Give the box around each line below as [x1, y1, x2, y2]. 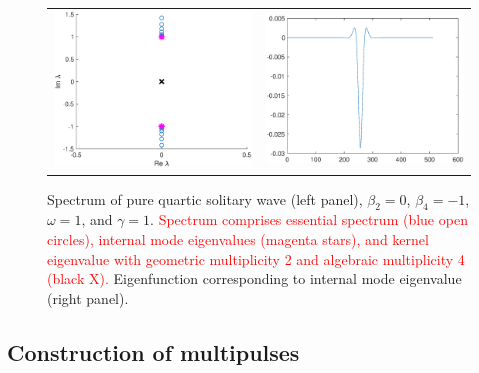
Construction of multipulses [7, 336, 300, 367]
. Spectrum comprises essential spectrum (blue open [150, 209, 468, 230]
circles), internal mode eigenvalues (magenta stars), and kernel [47, 229, 429, 250]
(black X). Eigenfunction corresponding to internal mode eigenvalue [47, 268, 462, 289]
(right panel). [47, 287, 129, 308]
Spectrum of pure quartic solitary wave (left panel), [47, 188, 363, 209]
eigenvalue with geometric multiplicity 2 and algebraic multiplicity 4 [47, 248, 465, 269]
